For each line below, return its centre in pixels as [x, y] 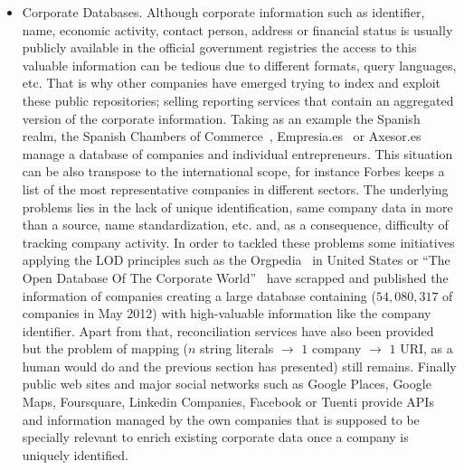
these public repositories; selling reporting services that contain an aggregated [238, 100]
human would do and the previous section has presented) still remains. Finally [239, 366]
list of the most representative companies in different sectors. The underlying [235, 188]
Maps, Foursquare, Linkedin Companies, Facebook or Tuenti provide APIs [228, 402]
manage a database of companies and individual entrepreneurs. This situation [237, 153]
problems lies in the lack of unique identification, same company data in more [237, 207]
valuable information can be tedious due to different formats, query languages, [239, 65]
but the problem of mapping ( [105, 348]
